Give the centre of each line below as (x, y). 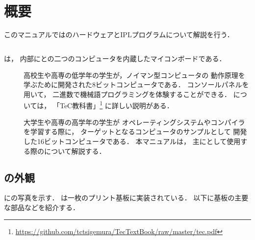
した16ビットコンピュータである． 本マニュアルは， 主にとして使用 (132, 141)
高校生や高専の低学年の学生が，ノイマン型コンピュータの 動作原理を (134, 75)
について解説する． (75, 151)
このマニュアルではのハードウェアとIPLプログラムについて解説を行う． (119, 35)
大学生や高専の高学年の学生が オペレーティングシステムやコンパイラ (134, 122)
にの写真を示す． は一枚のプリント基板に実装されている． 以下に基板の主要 (126, 198)
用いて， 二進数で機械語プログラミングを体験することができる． (127, 94)
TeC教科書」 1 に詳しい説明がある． (116, 105)
